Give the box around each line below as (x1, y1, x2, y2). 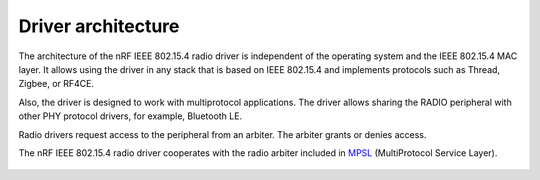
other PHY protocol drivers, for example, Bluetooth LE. (18, 110, 243, 122)
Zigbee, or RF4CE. (18, 78, 95, 90)
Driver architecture (18, 15, 180, 37)
